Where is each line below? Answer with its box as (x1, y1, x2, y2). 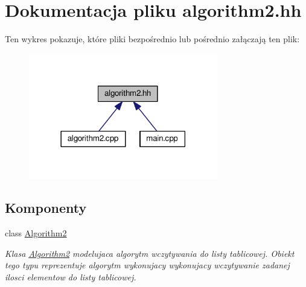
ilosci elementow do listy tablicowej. (5, 271, 136, 283)
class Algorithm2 (5, 227, 67, 239)
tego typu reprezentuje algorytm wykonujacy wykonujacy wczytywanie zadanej (5, 259, 290, 271)
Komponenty (5, 198, 87, 217)
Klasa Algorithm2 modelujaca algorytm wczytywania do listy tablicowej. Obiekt (5, 247, 295, 259)
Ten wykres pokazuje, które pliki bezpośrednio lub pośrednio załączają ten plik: (5, 33, 300, 45)
